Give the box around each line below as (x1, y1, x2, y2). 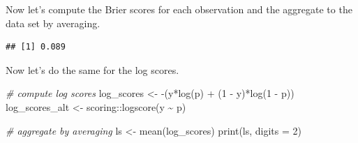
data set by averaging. (6, 15, 100, 30)
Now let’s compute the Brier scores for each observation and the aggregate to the (6, 2, 352, 16)
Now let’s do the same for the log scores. (6, 62, 179, 77)
